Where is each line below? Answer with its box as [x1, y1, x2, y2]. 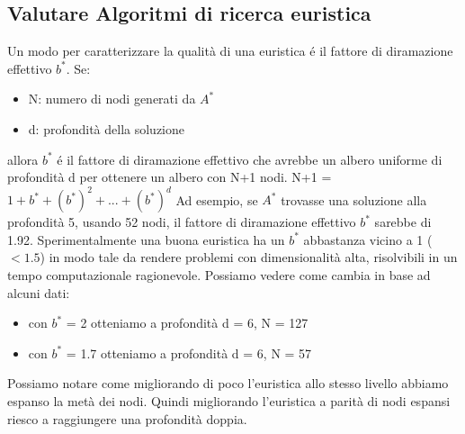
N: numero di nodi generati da [28, 89, 196, 108]
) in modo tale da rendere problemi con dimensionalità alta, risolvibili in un [40, 248, 458, 267]
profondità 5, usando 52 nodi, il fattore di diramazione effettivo [7, 212, 356, 231]
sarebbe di [374, 212, 432, 231]
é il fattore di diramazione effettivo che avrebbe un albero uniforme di [57, 149, 443, 168]
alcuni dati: [7, 283, 70, 302]
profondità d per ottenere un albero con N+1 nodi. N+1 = [7, 167, 332, 186]
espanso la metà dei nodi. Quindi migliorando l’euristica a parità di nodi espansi [7, 392, 451, 411]
